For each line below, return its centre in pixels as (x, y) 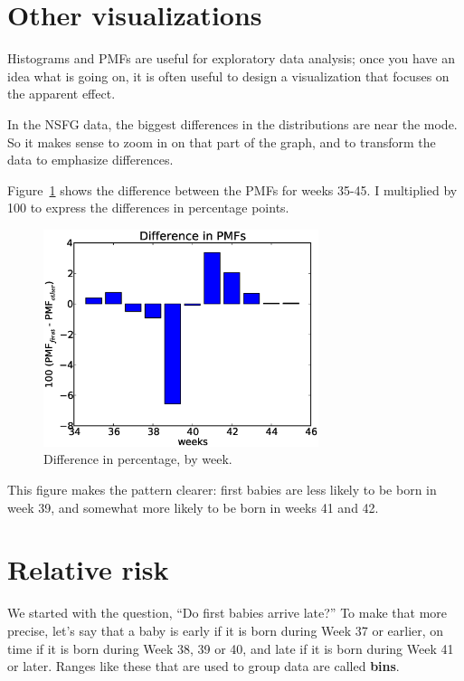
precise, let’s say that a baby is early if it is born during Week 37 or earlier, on (226, 630)
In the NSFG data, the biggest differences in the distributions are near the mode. (232, 123)
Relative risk (88, 569)
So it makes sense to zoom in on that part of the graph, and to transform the (222, 142)
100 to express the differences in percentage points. (148, 208)
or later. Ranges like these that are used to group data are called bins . (204, 666)
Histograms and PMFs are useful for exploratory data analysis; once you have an (231, 58)
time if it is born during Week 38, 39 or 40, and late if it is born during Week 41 (231, 648)
